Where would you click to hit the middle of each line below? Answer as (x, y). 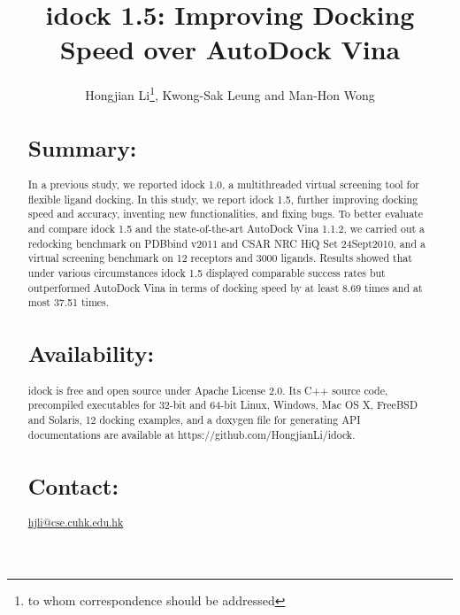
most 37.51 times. (69, 302)
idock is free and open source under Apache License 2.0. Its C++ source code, (208, 390)
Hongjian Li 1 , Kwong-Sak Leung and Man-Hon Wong (230, 93)
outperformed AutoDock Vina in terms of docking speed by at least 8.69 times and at (225, 287)
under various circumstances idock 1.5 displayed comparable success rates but (207, 273)
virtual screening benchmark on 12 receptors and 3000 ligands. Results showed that (220, 258)
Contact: (73, 485)
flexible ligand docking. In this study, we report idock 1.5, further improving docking (223, 199)
